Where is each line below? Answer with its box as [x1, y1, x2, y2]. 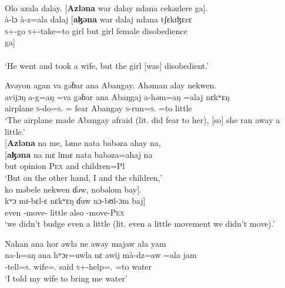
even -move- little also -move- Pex [5, 206, 125, 218]
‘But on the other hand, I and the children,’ [5, 171, 163, 183]
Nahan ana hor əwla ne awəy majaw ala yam [5, 237, 166, 249]
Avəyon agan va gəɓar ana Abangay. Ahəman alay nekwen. [5, 79, 217, 91]
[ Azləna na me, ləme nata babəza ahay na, [5, 137, 161, 149]
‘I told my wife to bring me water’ [5, 272, 128, 284]
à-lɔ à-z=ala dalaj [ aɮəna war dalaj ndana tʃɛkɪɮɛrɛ [5, 13, 192, 25]
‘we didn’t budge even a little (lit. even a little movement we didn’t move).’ [5, 217, 275, 230]
